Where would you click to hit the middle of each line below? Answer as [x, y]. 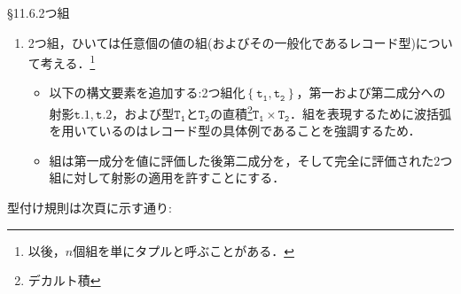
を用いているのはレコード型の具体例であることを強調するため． [235, 131]
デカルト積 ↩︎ [64, 280]
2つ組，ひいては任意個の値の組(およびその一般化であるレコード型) [222, 42]
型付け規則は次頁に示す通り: [90, 208]
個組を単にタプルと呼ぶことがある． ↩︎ [184, 250]
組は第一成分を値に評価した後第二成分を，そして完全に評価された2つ [251, 160]
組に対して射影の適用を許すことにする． [167, 178]
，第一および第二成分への [371, 93]
